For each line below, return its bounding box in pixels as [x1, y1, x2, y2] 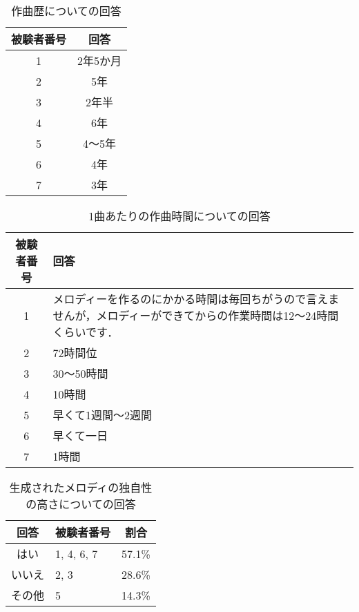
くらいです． [52, 324, 119, 340]
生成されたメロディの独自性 [9, 479, 153, 495]
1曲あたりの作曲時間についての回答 [88, 208, 271, 224]
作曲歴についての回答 [11, 3, 122, 19]
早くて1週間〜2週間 [52, 407, 152, 423]
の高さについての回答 [26, 496, 136, 512]
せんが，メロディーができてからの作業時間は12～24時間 [52, 307, 339, 323]
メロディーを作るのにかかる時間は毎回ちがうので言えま [52, 291, 340, 307]
